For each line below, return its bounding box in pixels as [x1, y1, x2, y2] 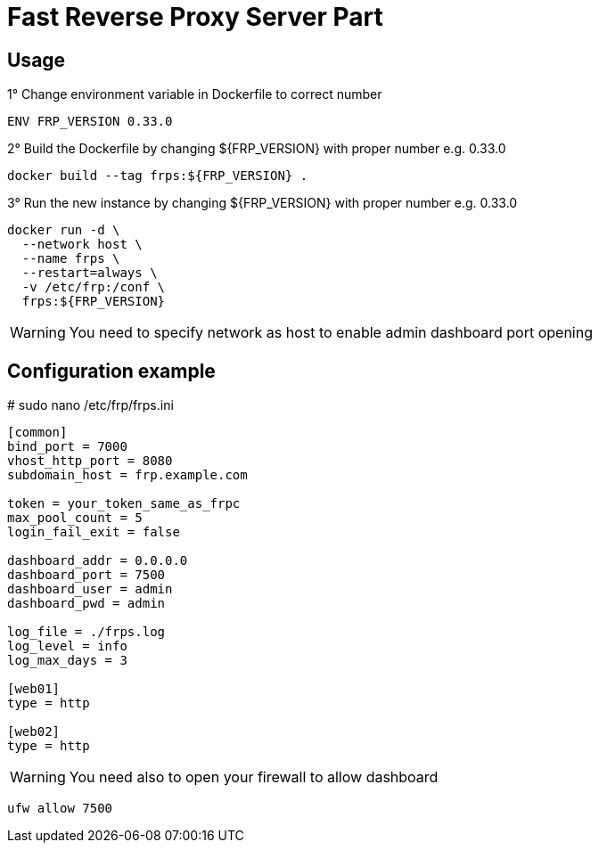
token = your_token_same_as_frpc [7, 496, 241, 511]
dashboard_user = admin [7, 582, 173, 597]
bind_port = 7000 [7, 439, 127, 454]
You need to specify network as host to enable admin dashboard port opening [69, 323, 593, 342]
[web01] [7, 682, 61, 697]
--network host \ [21, 237, 143, 252]
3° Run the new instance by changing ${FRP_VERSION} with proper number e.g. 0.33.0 [7, 195, 518, 211]
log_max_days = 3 [7, 653, 127, 668]
